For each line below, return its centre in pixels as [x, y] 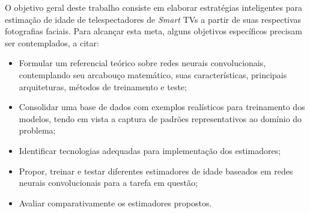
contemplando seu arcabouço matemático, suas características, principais [153, 74]
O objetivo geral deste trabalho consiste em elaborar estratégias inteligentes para [153, 7]
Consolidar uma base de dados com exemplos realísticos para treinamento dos [162, 107]
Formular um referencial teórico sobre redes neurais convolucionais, [142, 63]
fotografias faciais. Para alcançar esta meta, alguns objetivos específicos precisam [153, 31]
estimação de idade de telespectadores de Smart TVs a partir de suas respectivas [153, 19]
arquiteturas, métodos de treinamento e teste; [103, 86]
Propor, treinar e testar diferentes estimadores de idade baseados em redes [156, 171]
